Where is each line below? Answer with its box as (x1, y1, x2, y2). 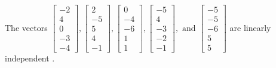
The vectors (5, 21, 48, 33)
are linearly (229, 21, 271, 33)
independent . (5, 52, 55, 64)
